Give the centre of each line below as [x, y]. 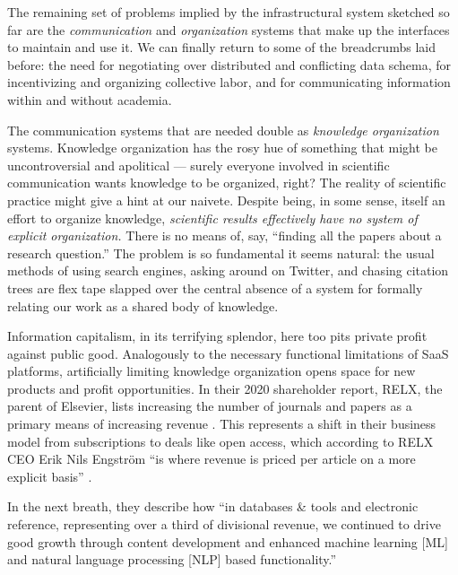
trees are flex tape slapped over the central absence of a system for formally [215, 287]
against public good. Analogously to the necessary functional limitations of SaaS [228, 353]
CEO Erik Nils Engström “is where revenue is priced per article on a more [212, 459]
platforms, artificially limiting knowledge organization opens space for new [212, 371]
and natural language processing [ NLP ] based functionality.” [172, 559]
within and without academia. [90, 99]
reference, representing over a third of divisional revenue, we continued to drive [224, 524]
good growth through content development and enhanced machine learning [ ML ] [228, 541]
